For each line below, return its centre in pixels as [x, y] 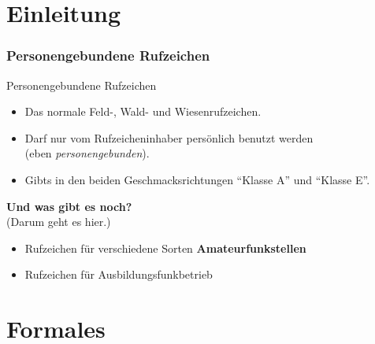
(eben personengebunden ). [87, 153]
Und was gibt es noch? [69, 206]
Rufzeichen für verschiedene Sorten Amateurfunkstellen [165, 248]
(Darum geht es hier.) [59, 222]
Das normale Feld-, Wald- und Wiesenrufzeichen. [143, 111]
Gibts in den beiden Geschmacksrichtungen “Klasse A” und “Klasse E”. [197, 179]
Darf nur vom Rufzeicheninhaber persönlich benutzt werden [169, 137]
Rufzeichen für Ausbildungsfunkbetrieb [119, 274]
